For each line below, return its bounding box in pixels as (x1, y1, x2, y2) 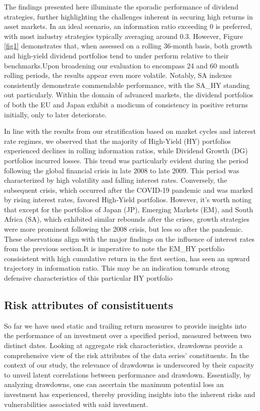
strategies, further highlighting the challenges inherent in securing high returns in (4, 11, 253, 21)
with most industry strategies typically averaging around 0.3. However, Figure (4, 30, 243, 41)
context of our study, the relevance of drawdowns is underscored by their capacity (4, 360, 254, 370)
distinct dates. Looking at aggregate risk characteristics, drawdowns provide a (4, 340, 242, 351)
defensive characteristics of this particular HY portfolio (4, 273, 172, 283)
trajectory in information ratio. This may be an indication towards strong (4, 263, 230, 273)
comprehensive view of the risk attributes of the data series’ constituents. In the (4, 350, 249, 360)
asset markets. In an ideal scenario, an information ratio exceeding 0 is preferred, (4, 21, 252, 31)
